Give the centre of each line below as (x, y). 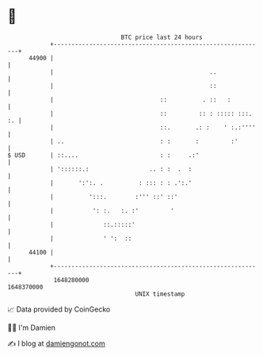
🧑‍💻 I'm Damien (32, 327)
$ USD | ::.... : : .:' (103, 155)
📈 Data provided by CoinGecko (59, 309)
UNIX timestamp (160, 294)
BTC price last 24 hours (162, 37)
